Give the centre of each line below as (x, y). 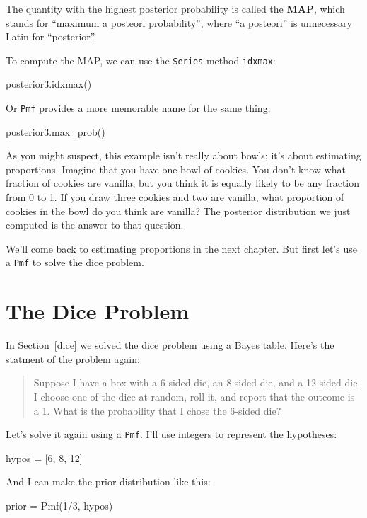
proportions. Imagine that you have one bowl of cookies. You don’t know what (176, 169)
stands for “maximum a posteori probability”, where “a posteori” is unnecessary (179, 22)
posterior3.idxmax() (49, 84)
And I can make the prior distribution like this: (108, 482)
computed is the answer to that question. (95, 225)
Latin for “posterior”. (51, 36)
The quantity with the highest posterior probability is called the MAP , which (175, 8)
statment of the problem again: (73, 358)
